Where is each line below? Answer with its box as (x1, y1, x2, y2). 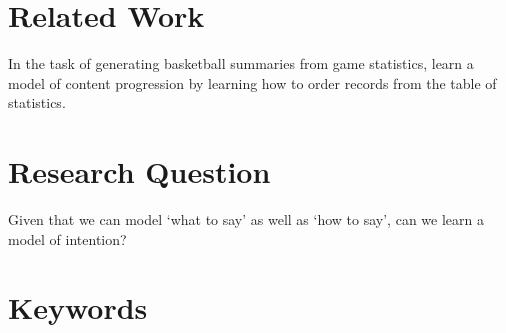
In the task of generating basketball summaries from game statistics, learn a (8, 53, 474, 74)
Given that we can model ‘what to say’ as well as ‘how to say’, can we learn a (8, 209, 484, 230)
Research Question (8, 151, 271, 192)
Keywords (8, 287, 148, 328)
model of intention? (8, 228, 127, 249)
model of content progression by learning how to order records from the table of (8, 72, 497, 93)
